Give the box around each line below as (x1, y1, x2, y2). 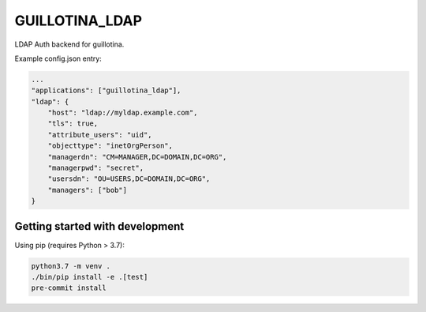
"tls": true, (47, 119, 99, 128)
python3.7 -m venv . (31, 261, 110, 270)
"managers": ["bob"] (47, 186, 128, 194)
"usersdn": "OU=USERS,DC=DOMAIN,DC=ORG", (47, 175, 211, 183)
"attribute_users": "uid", (47, 130, 153, 139)
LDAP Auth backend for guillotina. (14, 39, 125, 49)
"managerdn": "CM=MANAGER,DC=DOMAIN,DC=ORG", (47, 152, 227, 161)
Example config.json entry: (14, 54, 102, 63)
